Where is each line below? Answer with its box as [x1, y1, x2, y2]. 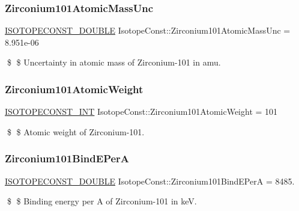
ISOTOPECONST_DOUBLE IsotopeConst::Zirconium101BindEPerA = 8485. [5, 174, 295, 187]
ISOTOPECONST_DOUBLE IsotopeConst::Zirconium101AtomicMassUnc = [5, 24, 291, 37]
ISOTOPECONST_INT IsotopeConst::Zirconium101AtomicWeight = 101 [5, 105, 278, 118]
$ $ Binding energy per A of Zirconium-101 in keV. [7, 195, 197, 207]
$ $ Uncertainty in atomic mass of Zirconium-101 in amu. [7, 56, 221, 69]
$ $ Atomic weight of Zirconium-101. [7, 125, 145, 138]
